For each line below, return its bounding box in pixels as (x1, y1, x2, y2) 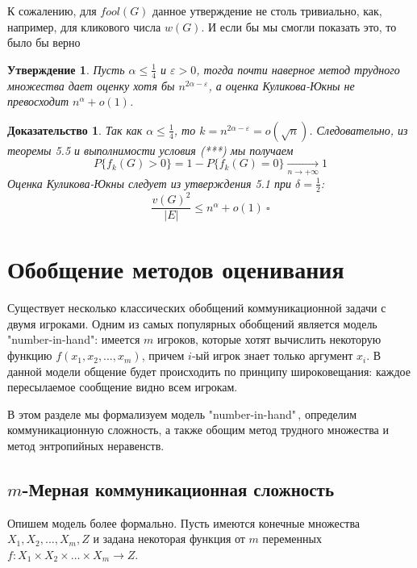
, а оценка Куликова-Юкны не (208, 77, 355, 94)
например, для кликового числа (7, 18, 161, 35)
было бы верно (7, 34, 81, 51)
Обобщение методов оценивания (7, 253, 344, 286)
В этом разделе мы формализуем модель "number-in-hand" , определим (7, 405, 357, 422)
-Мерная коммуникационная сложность (22, 477, 335, 502)
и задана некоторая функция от (93, 530, 245, 547)
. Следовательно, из (309, 121, 408, 138)
